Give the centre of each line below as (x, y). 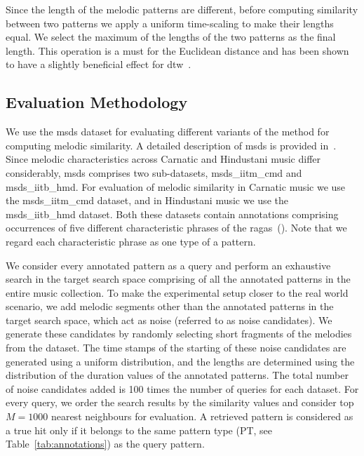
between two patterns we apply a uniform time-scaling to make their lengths (170, 23)
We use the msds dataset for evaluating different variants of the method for (168, 132)
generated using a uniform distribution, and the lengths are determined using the (180, 361)
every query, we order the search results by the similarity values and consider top (180, 402)
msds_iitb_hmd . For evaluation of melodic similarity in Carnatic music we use (176, 186)
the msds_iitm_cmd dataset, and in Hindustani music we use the (147, 200)
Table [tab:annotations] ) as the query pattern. (105, 444)
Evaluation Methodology (97, 102)
